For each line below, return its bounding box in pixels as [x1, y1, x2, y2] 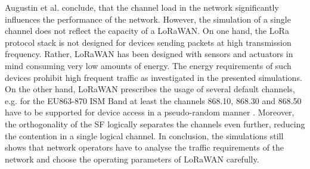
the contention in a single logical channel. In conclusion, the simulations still [5, 129, 284, 142]
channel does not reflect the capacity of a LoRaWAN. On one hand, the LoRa [5, 24, 289, 37]
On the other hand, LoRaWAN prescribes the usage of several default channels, [5, 83, 295, 95]
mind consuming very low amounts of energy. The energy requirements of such [5, 59, 292, 71]
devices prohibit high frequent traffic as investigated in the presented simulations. [5, 71, 302, 83]
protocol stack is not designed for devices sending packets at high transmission [5, 36, 292, 48]
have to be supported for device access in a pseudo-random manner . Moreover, [5, 106, 294, 118]
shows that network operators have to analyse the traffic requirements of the [5, 141, 284, 154]
